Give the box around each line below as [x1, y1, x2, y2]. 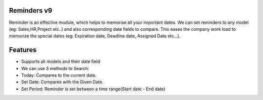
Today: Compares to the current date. [21, 72, 97, 78]
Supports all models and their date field [21, 59, 100, 64]
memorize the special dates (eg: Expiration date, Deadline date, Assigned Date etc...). [9, 33, 181, 39]
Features [9, 46, 37, 54]
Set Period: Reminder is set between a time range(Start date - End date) [21, 86, 166, 92]
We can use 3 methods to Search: [21, 65, 90, 71]
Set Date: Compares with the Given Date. [21, 79, 104, 85]
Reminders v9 [9, 6, 53, 15]
